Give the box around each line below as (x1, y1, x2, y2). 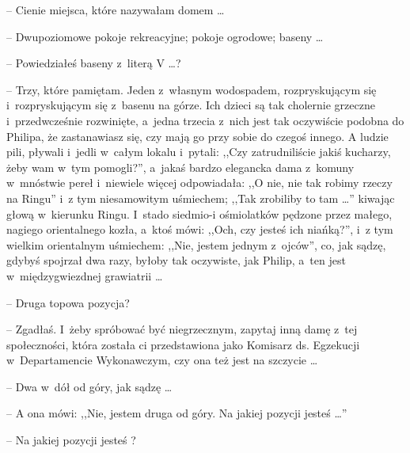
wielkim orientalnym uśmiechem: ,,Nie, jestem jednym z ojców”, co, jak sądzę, (6, 236, 386, 253)
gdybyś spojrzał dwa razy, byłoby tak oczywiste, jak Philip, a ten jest (6, 252, 346, 268)
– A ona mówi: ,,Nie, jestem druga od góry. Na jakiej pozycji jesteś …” (6, 405, 347, 421)
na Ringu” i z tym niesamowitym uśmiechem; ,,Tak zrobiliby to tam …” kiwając (6, 189, 395, 206)
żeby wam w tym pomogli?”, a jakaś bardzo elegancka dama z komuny (6, 158, 355, 175)
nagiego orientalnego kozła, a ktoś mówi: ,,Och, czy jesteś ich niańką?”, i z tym (6, 221, 393, 238)
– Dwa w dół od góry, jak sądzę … (6, 378, 173, 394)
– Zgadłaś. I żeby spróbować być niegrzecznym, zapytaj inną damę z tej (6, 321, 358, 337)
